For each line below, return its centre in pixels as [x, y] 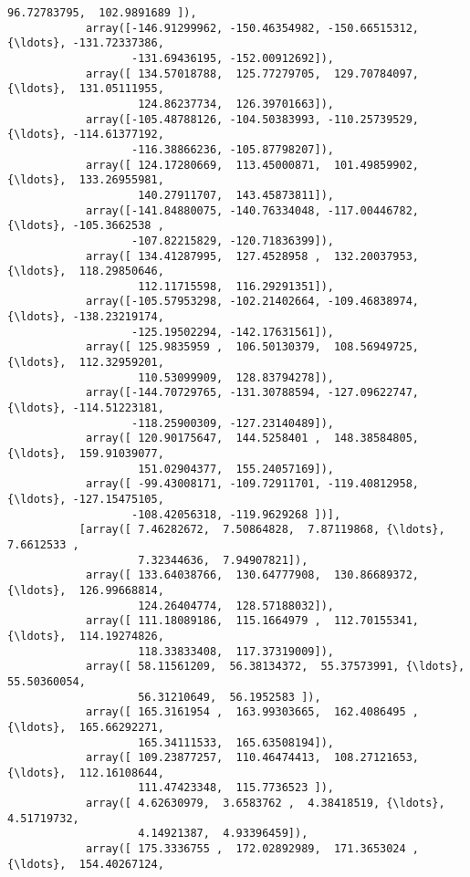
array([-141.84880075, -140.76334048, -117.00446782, [252, 210]
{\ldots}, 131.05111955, [86, 89]
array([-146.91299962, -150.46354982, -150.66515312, [252, 28]
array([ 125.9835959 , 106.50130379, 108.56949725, [252, 347]
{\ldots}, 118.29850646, [86, 271]
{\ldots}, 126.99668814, [86, 590]
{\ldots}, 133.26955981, [86, 180]
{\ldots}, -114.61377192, [86, 135]
